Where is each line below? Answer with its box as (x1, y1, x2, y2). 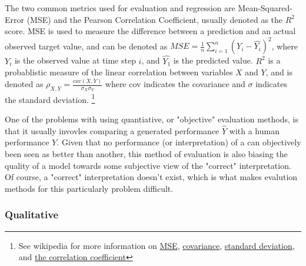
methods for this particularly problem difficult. (5, 182, 174, 194)
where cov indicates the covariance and (105, 78, 245, 89)
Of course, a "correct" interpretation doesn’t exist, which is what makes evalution (5, 171, 298, 183)
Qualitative (5, 207, 59, 222)
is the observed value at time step (14, 54, 136, 66)
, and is (265, 66, 292, 78)
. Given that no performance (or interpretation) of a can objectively (56, 136, 301, 148)
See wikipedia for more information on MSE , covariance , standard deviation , (18, 239, 295, 251)
